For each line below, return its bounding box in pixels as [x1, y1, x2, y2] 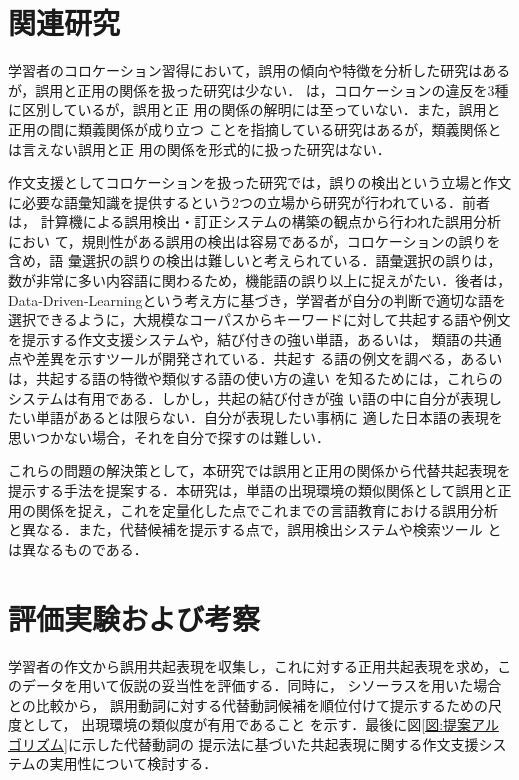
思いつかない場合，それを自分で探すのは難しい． [8, 426, 330, 447]
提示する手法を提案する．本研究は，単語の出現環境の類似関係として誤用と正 [8, 480, 512, 500]
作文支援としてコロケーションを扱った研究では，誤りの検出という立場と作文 [8, 172, 512, 193]
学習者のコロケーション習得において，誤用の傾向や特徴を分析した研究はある [8, 60, 511, 81]
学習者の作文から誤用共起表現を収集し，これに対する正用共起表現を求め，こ [8, 655, 512, 676]
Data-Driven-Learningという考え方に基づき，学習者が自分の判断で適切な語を [8, 289, 507, 310]
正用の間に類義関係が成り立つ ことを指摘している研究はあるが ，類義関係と [8, 118, 502, 139]
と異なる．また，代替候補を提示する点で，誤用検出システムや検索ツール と [8, 519, 502, 540]
